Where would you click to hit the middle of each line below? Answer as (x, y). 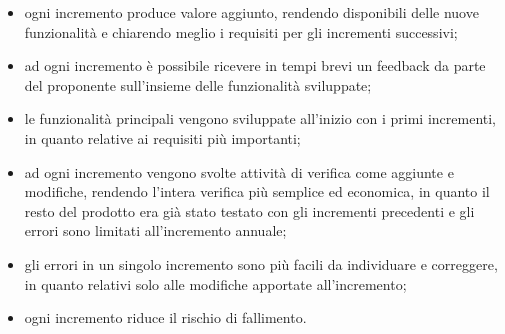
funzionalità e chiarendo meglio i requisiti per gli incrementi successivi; (241, 31)
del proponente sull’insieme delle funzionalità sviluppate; (198, 84)
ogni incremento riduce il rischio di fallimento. (165, 317)
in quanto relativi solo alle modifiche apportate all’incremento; (215, 283)
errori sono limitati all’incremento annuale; (155, 230)
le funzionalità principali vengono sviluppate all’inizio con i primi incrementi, (260, 118)
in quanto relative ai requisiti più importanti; (162, 137)
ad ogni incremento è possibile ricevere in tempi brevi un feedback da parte (255, 65)
